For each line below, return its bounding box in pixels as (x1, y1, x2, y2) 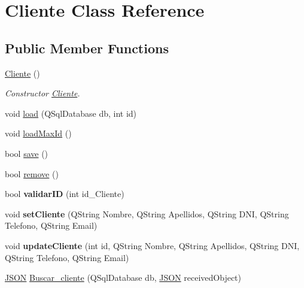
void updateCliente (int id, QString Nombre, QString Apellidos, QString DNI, (5, 239, 300, 251)
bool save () (5, 147, 48, 159)
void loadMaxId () (5, 127, 72, 140)
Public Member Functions (5, 38, 169, 57)
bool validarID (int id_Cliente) (5, 187, 124, 200)
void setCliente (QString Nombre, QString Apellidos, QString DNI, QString (5, 207, 289, 220)
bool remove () (5, 167, 59, 180)
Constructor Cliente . (5, 87, 80, 99)
